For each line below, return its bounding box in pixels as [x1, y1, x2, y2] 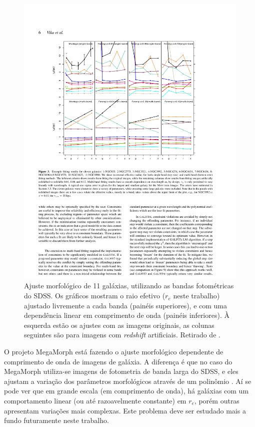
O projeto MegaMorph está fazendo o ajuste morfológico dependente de [4, 346, 223, 357]
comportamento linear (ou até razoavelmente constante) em [4, 395, 186, 406]
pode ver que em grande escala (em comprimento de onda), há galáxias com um [4, 385, 249, 396]
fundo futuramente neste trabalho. [4, 415, 109, 425]
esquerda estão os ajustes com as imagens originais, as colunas [24, 319, 214, 330]
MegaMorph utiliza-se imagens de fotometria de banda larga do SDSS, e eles [4, 366, 238, 376]
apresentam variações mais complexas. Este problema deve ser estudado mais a [4, 405, 246, 415]
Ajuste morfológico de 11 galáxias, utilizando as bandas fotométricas [24, 280, 234, 291]
